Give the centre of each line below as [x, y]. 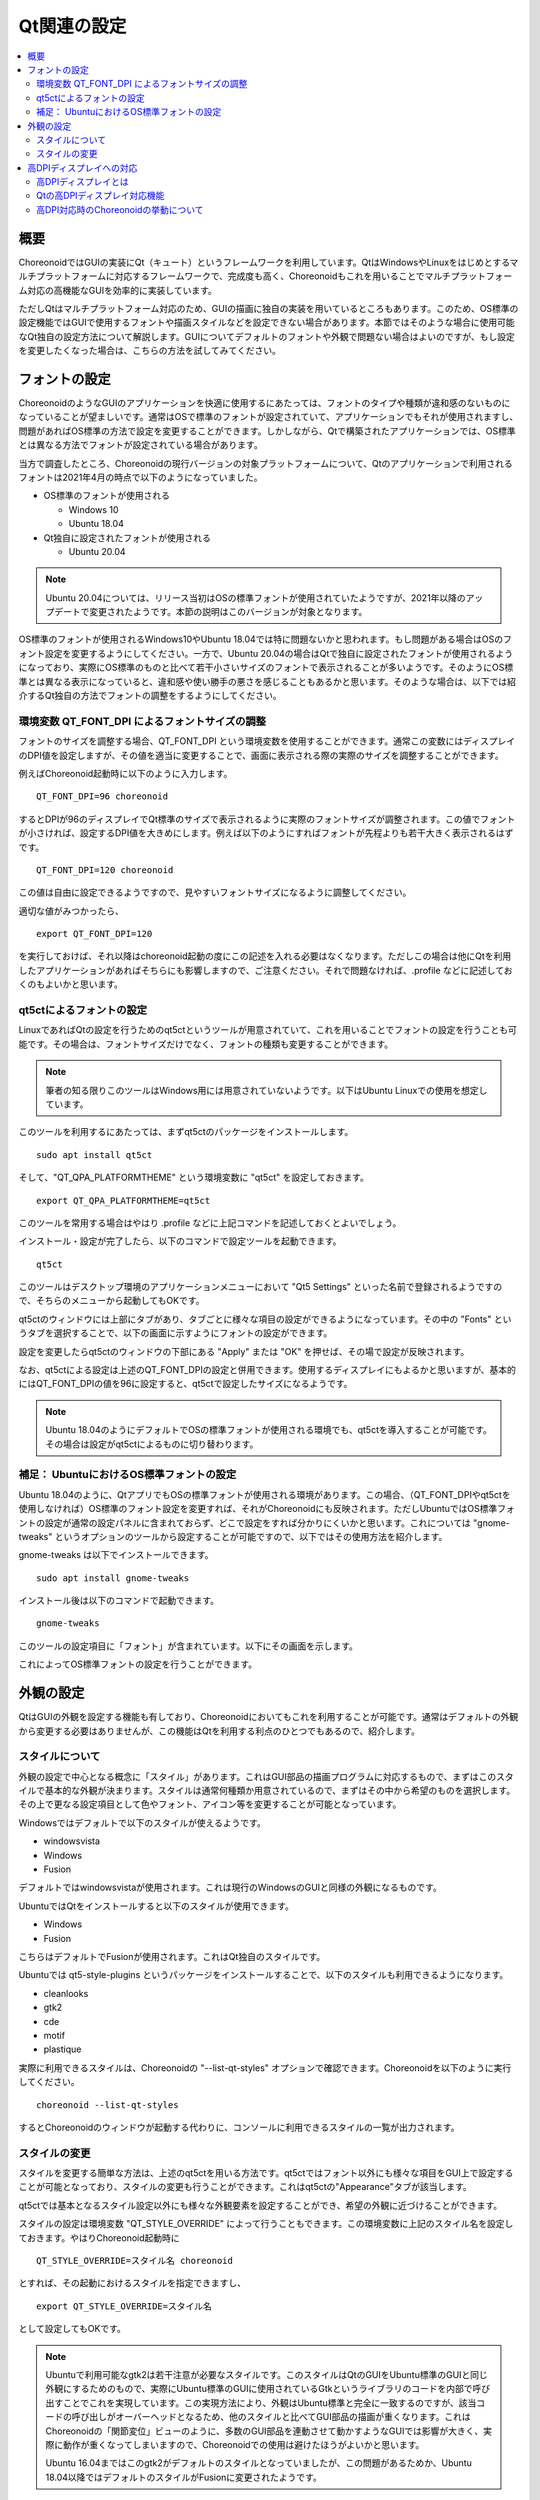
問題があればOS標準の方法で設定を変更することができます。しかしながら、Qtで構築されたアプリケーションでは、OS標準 [267, 431]
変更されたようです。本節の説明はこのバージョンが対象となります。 [228, 612]
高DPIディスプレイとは [82, 182]
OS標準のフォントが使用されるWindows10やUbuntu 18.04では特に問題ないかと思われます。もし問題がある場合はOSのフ [265, 639]
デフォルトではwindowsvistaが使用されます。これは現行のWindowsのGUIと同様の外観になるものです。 [230, 1887]
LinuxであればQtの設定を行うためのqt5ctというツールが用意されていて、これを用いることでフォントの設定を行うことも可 [267, 1030]
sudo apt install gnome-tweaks [113, 1578]
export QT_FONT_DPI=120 [94, 934]
